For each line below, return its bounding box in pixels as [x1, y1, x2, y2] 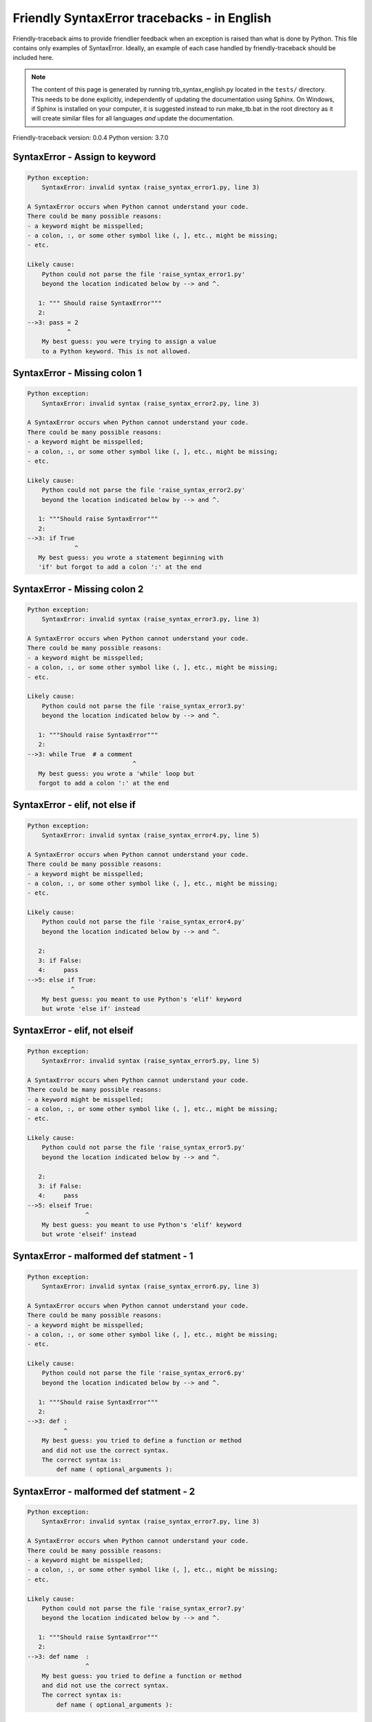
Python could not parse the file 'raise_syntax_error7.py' [41, 1604, 246, 1612]
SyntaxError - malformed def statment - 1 [12, 1250, 194, 1262]
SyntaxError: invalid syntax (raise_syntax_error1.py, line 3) [41, 183, 260, 191]
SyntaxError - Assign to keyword [12, 152, 156, 163]
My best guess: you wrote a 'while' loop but [38, 769, 195, 778]
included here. [12, 54, 54, 62]
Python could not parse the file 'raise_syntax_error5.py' [41, 1143, 246, 1152]
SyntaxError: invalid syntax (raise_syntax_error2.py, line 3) [41, 400, 260, 407]
